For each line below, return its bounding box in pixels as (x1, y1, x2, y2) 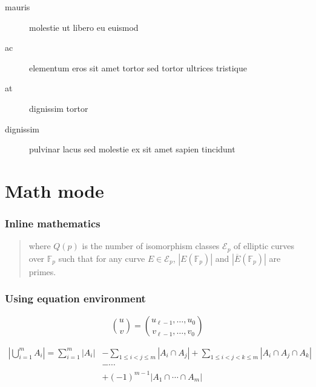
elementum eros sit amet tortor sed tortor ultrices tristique (29, 61, 247, 74)
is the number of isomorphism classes (82, 239, 220, 252)
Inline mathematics (5, 216, 100, 231)
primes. (28, 265, 56, 278)
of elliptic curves (234, 239, 295, 252)
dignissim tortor (29, 102, 88, 114)
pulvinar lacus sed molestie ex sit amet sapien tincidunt (29, 143, 235, 155)
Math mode (5, 178, 104, 203)
